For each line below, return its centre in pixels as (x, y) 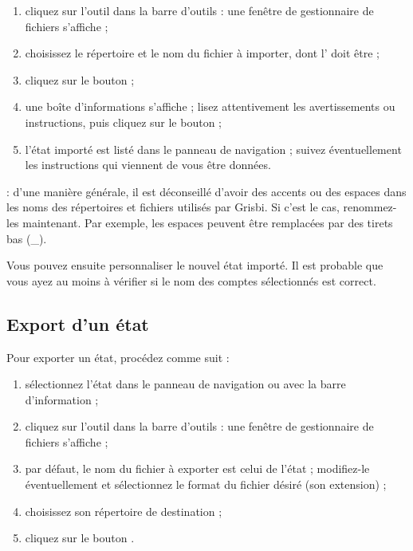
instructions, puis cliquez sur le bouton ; (123, 122)
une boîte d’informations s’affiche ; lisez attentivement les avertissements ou (210, 106)
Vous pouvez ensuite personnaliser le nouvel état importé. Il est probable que (195, 265)
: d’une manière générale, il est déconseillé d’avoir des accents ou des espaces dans (206, 191)
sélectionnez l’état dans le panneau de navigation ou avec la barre (185, 384)
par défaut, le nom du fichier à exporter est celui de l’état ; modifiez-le (197, 468)
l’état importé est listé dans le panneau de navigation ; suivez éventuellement (213, 149)
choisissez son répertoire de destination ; (124, 511)
